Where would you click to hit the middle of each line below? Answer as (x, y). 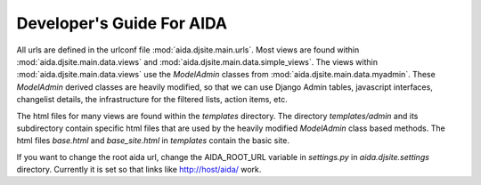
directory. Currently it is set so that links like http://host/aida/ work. (139, 170)
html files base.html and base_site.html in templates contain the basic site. (153, 141)
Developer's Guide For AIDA (122, 23)
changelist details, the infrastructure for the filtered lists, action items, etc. (152, 100)
